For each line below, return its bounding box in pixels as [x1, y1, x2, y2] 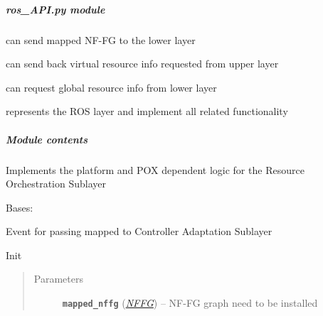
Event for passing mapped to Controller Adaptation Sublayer [6, 224, 272, 239]
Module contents [6, 131, 88, 146]
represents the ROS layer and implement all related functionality [6, 104, 288, 119]
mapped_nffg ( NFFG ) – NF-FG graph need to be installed [62, 295, 318, 310]
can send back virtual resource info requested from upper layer [6, 56, 279, 71]
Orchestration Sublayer [6, 176, 106, 191]
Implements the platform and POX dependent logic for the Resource [6, 162, 305, 177]
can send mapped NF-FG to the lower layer [6, 32, 196, 47]
